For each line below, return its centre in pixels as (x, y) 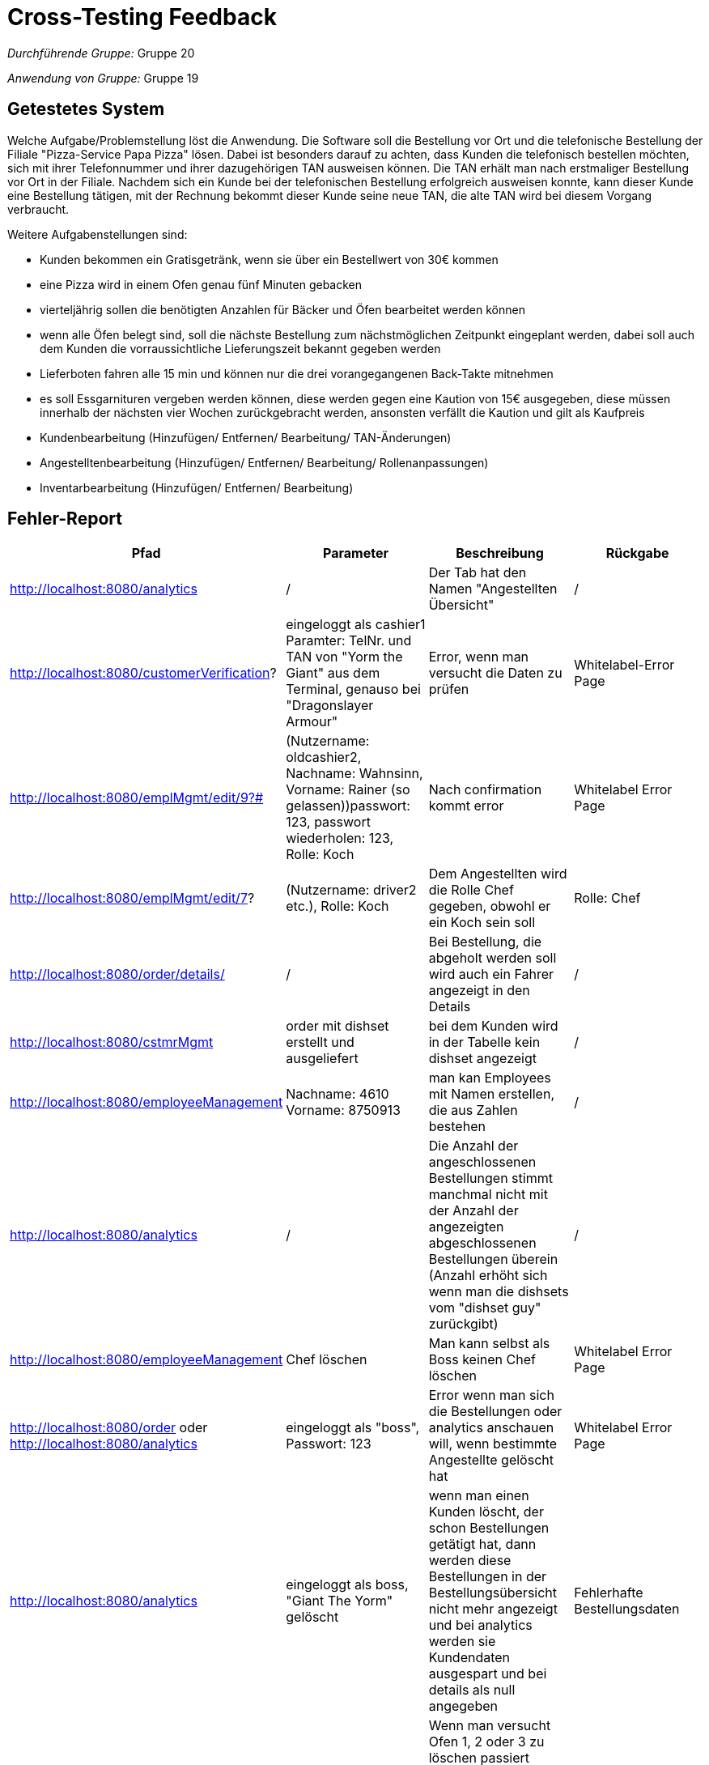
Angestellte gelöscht (491, 1460)
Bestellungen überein (493, 1259)
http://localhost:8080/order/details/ (117, 974)
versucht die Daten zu (495, 673)
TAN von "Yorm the (344, 657)
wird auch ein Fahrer (491, 974)
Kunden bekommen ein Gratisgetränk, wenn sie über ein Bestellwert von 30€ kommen (269, 259)
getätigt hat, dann (482, 1544)
